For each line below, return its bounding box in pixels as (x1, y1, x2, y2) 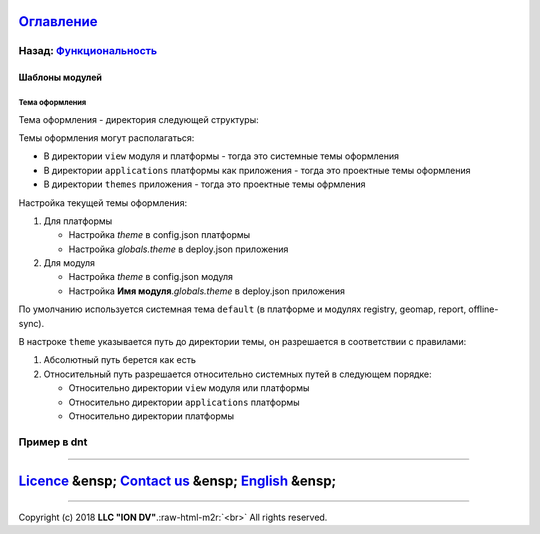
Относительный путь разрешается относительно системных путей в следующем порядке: (43, 368, 432, 380)
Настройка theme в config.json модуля (68, 271, 234, 283)
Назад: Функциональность (18, 44, 158, 58)
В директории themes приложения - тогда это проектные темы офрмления (43, 178, 366, 190)
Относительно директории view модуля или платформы (68, 382, 310, 394)
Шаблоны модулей (18, 71, 102, 84)
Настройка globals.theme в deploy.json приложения (68, 243, 289, 255)
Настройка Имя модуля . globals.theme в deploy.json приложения (68, 285, 345, 297)
